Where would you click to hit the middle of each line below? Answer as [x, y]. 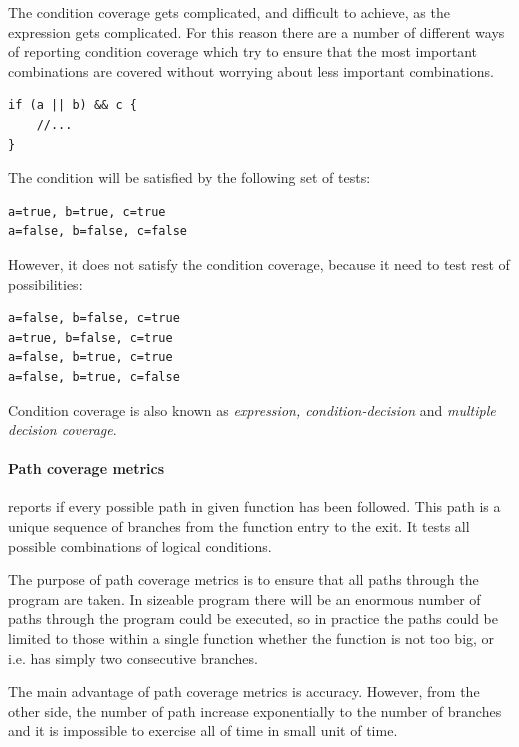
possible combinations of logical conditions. [140, 545]
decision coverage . [62, 429]
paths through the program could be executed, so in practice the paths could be [253, 618]
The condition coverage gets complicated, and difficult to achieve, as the [229, 12]
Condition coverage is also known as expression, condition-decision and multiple [252, 409]
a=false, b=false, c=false [97, 231]
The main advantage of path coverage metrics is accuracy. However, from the [244, 691]
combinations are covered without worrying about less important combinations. [251, 70]
